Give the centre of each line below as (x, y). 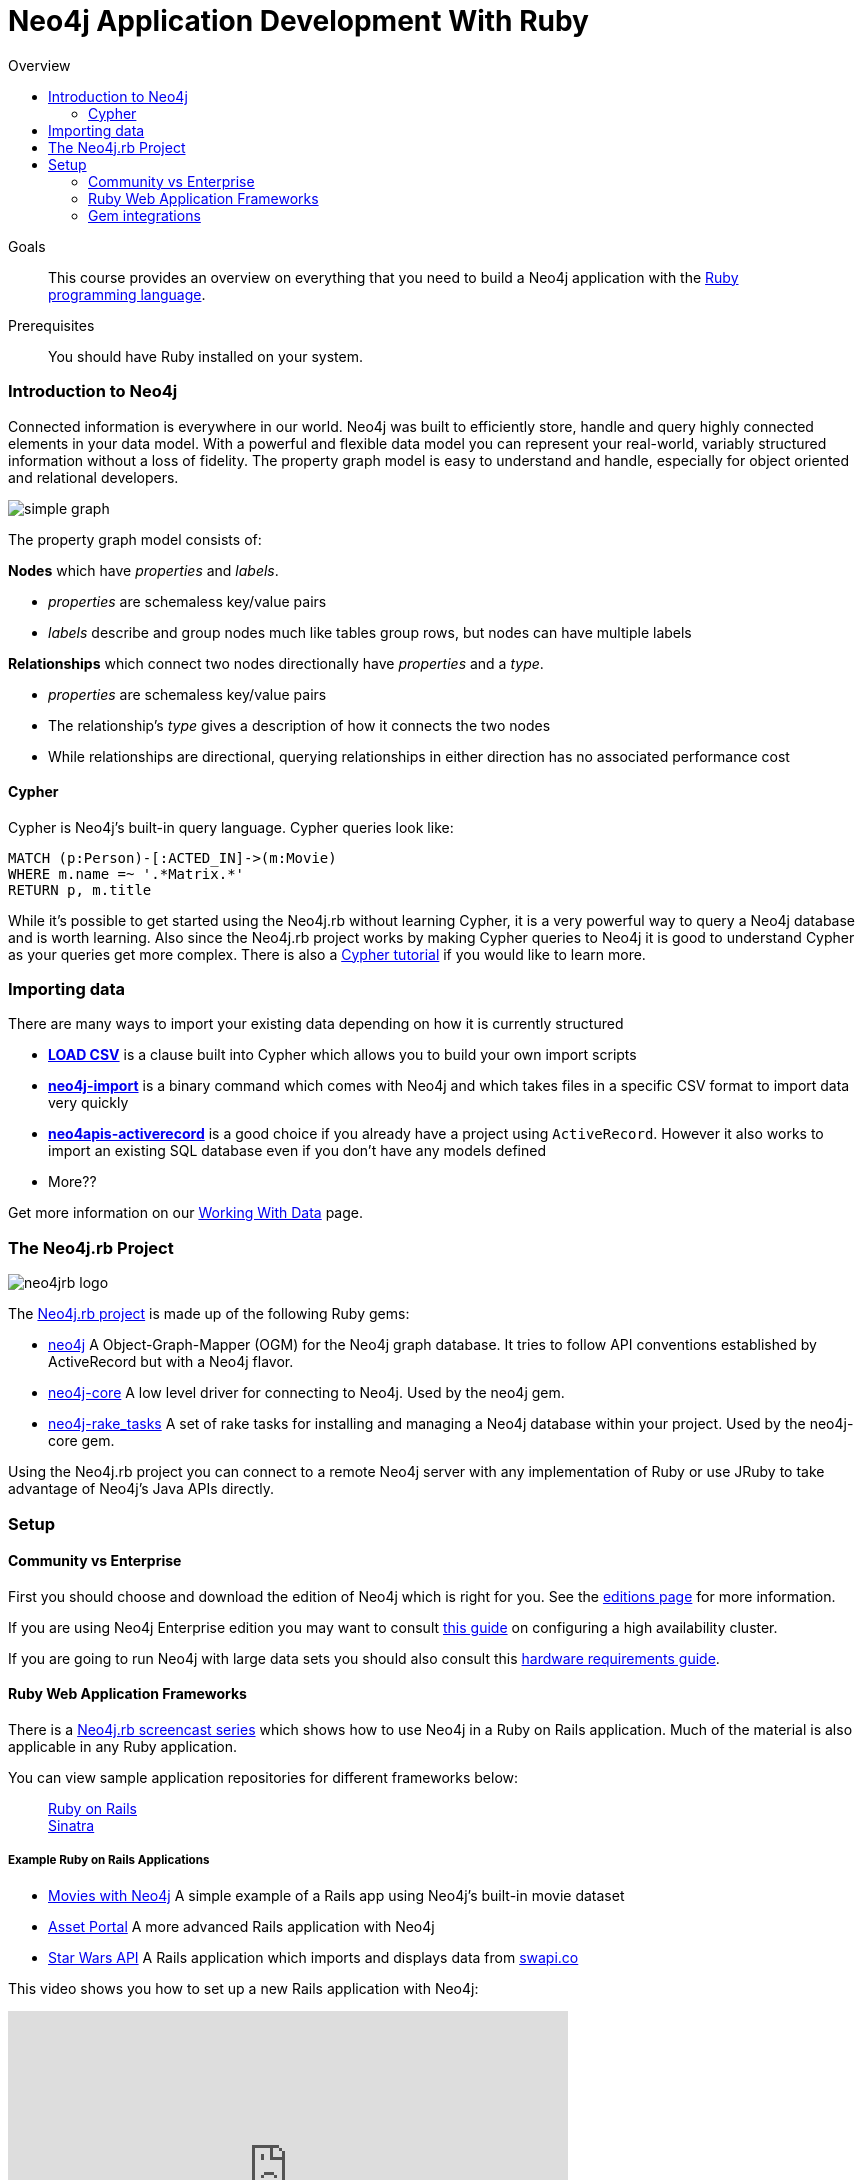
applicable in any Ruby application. (123, 1747)
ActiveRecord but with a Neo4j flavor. (171, 1362)
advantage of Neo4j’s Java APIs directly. (141, 1489)
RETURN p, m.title (80, 889)
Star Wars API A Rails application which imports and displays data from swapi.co (313, 1957)
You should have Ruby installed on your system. (205, 356)
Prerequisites (51, 325)
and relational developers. (93, 477)
